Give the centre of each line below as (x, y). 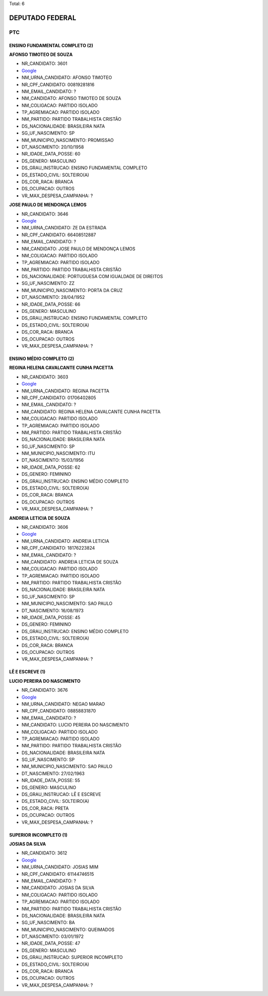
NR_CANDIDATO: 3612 (44, 853)
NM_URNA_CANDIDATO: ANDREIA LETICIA (65, 541)
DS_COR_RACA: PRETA (45, 808)
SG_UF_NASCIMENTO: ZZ (48, 284)
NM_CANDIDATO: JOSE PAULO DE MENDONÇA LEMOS (78, 249)
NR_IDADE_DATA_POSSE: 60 (51, 154)
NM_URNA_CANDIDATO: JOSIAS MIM (60, 867)
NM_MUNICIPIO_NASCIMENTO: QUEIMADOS (68, 929)
